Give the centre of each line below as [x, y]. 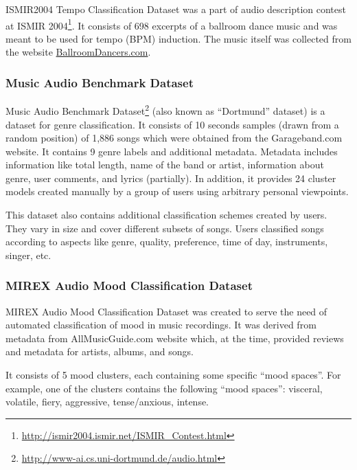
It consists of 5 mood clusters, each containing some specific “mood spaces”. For [173, 375]
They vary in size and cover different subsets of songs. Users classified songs [165, 228]
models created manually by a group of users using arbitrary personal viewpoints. [177, 191]
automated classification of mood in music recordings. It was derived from [161, 325]
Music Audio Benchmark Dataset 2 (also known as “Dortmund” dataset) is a [165, 110]
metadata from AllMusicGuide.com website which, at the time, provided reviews [175, 338]
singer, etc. [28, 255]
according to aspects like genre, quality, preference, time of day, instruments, [167, 242]
